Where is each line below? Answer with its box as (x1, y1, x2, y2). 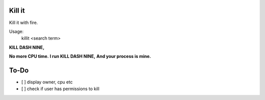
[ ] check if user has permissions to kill (21, 86, 100, 92)
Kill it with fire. (9, 20, 38, 25)
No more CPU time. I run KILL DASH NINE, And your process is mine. (9, 53, 151, 59)
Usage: (9, 28, 24, 34)
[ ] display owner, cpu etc (21, 79, 73, 85)
